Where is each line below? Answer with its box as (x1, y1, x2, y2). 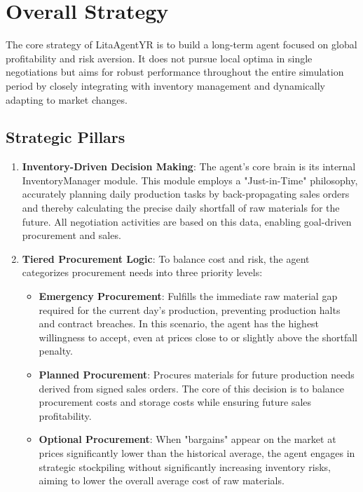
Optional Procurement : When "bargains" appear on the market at (39, 432, 336, 446)
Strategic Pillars (6, 126, 125, 148)
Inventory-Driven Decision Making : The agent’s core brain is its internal (22, 159, 356, 174)
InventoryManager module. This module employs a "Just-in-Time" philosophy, (22, 172, 358, 187)
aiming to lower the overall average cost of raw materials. (39, 473, 285, 488)
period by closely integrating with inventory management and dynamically (6, 78, 326, 93)
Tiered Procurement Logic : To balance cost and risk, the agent (22, 251, 310, 266)
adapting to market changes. (6, 92, 128, 107)
